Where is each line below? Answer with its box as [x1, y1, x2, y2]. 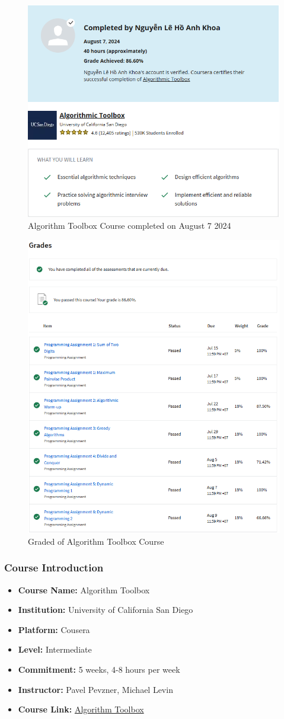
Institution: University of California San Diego [18, 603, 193, 616]
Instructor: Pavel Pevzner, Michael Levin [18, 683, 173, 695]
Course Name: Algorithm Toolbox [18, 583, 150, 596]
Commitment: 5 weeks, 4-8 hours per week [18, 663, 180, 676]
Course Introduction [4, 560, 104, 575]
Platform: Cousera [18, 623, 90, 635]
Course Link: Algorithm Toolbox [18, 703, 144, 715]
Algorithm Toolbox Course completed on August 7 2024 [28, 219, 231, 231]
